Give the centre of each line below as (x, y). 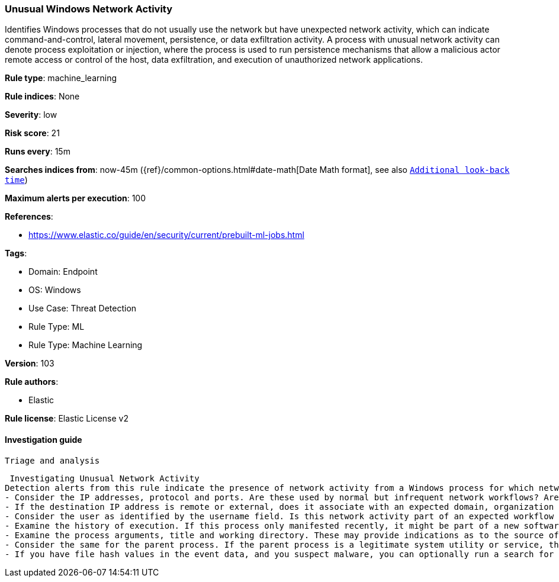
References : (29, 217)
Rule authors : (32, 382)
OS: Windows (55, 290)
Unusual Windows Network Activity (89, 9)
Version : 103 (30, 364)
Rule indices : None (42, 97)
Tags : (16, 253)
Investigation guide (44, 439)
